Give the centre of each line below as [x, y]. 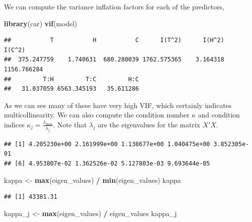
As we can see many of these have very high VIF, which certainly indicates [118, 105]
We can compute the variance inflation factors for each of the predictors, [114, 6]
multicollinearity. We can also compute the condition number [97, 115]
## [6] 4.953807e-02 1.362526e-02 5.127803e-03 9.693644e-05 [107, 163]
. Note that [70, 124]
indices [14, 124]
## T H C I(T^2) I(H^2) [114, 40]
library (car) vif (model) [41, 23]
